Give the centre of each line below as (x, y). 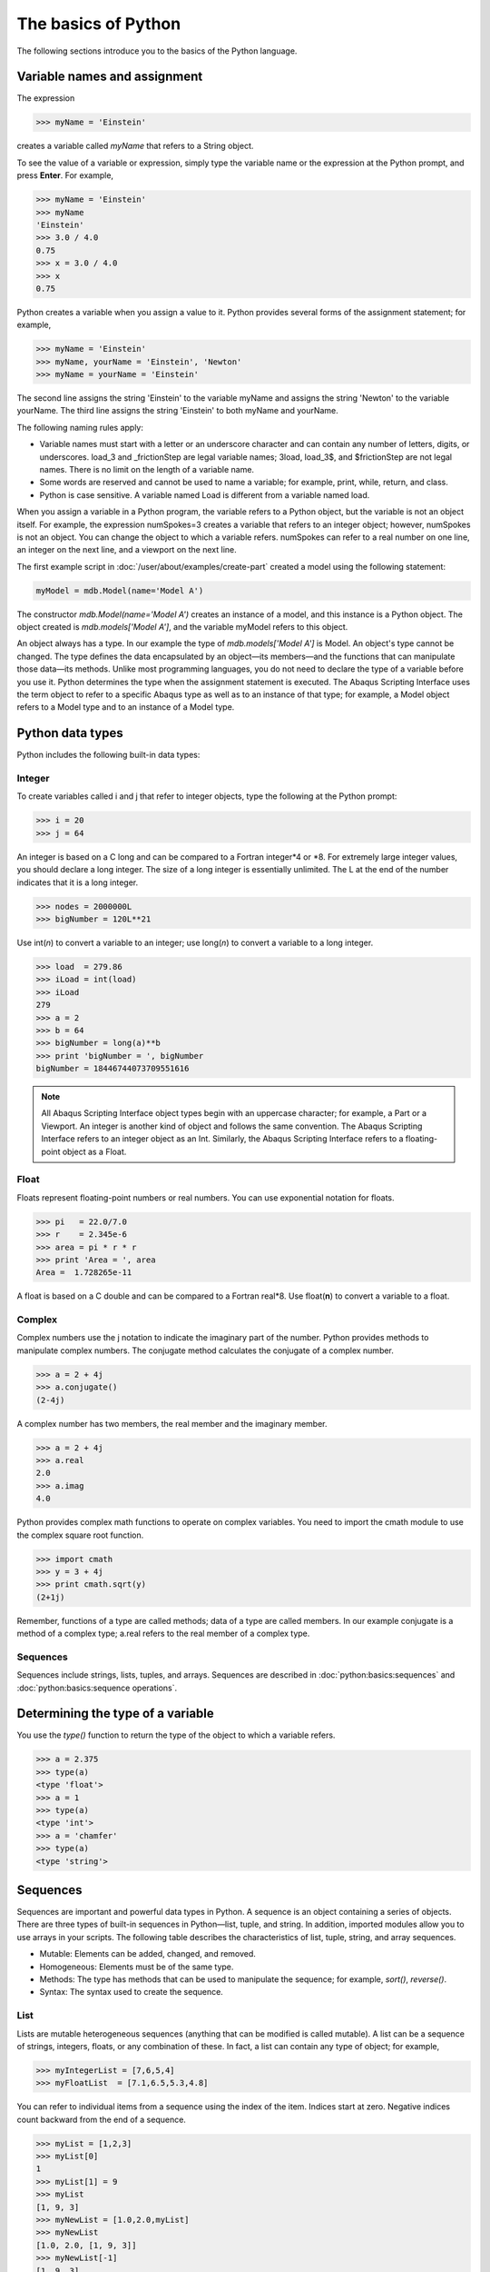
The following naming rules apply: (80, 427)
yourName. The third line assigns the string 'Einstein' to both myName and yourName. (178, 411)
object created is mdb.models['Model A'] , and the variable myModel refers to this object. (182, 627)
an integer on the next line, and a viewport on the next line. (127, 550)
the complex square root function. (80, 1535)
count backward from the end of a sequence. (101, 2119)
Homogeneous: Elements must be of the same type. (137, 1967)
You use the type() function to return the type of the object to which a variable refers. (176, 1735)
